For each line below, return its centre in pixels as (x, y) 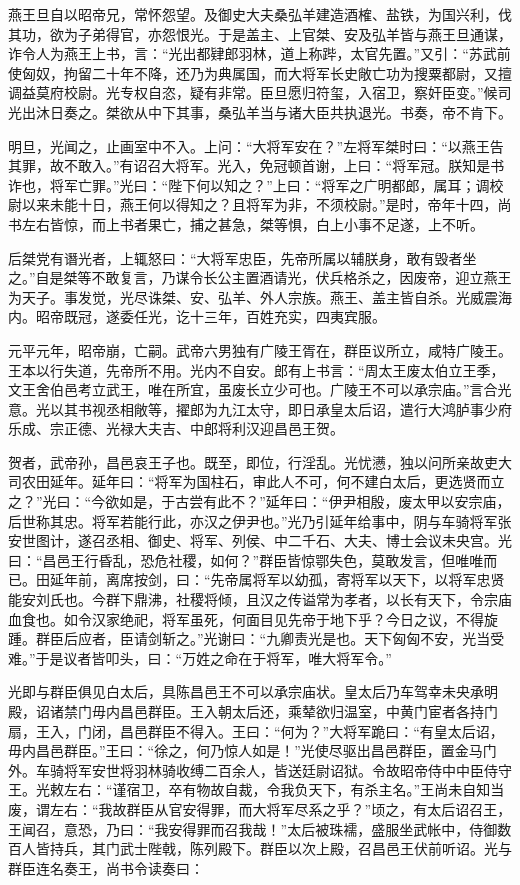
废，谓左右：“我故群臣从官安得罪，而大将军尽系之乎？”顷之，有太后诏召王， (260, 808)
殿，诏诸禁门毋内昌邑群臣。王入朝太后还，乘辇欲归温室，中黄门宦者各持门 (253, 711)
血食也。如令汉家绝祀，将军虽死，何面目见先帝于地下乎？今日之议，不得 (246, 618)
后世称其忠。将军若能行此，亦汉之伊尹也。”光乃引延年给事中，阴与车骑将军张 (260, 520)
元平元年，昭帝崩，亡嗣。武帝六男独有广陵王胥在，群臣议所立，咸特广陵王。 (260, 349)
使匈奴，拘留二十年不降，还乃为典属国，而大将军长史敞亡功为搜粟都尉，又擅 (260, 72)
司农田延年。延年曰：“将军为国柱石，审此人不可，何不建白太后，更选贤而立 (256, 481)
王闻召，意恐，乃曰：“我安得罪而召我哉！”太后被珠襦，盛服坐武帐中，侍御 (253, 828)
